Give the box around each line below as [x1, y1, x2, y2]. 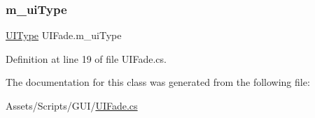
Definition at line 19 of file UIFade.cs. [6, 51, 167, 66]
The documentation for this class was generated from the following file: [6, 75, 310, 89]
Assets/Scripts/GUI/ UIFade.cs [6, 98, 138, 112]
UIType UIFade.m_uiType [6, 28, 122, 43]
